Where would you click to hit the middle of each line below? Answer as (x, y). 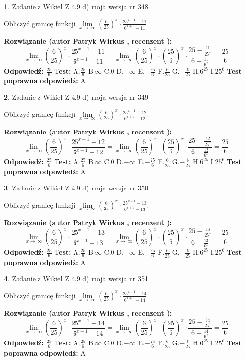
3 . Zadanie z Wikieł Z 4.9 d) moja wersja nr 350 (76, 188)
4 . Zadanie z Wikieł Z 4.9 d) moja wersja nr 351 (76, 278)
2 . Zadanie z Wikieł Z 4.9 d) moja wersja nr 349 (76, 97)
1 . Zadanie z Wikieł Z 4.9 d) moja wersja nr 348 (76, 6)
